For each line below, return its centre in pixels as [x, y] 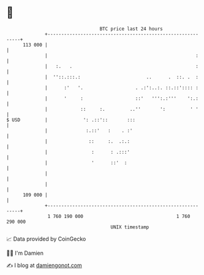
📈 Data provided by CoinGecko [46, 239]
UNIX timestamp [130, 227]
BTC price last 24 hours [131, 29]
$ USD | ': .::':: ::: [71, 120]
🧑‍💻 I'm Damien [25, 253]
